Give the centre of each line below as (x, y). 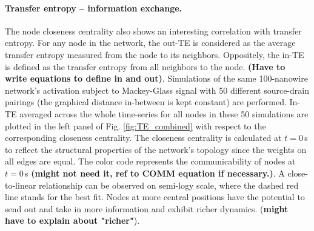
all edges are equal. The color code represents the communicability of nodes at (150, 161)
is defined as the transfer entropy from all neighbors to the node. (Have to (145, 66)
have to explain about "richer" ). (72, 220)
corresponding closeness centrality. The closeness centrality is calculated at (143, 138)
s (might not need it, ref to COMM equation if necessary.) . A (155, 173)
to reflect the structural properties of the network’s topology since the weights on (156, 149)
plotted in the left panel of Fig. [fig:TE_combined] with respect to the (135, 125)
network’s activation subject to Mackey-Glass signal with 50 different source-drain (157, 90)
